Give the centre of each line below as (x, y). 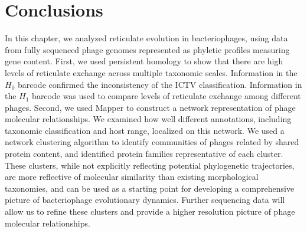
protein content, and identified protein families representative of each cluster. (144, 154)
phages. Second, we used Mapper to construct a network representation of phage (150, 107)
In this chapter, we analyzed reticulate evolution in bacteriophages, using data (146, 38)
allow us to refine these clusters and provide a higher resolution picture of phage (150, 211)
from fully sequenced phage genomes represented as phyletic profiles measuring (147, 49)
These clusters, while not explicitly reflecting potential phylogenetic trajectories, (150, 165)
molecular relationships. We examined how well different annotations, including (148, 119)
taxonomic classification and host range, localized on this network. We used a (145, 130)
